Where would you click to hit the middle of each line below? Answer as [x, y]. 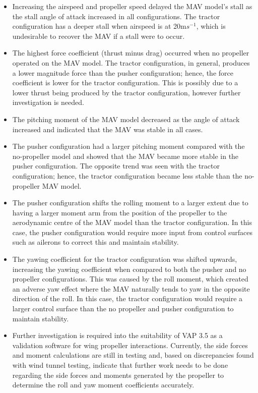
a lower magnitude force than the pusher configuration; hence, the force [123, 72]
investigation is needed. [48, 102]
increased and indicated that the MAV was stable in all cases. [108, 129]
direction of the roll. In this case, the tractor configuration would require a [127, 298]
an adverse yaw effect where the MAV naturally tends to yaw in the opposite [131, 288]
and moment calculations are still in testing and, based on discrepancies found [133, 355]
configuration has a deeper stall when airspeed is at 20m [99, 26]
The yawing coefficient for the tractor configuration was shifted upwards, [125, 259]
